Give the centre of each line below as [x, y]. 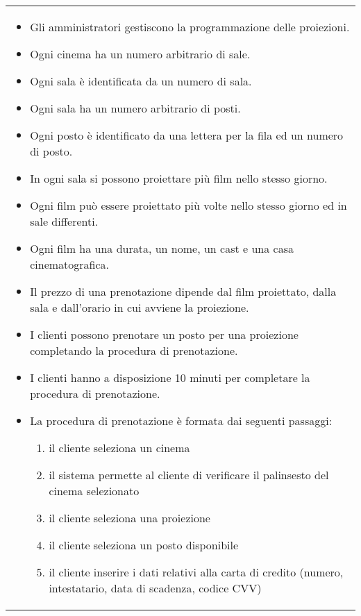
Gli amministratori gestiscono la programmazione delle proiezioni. [190, 27]
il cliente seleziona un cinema [119, 448]
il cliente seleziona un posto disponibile [144, 545]
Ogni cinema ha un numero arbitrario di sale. [140, 54]
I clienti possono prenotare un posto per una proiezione [164, 334]
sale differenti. [64, 221]
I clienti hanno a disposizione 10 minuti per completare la [170, 377]
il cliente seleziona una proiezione [129, 518]
